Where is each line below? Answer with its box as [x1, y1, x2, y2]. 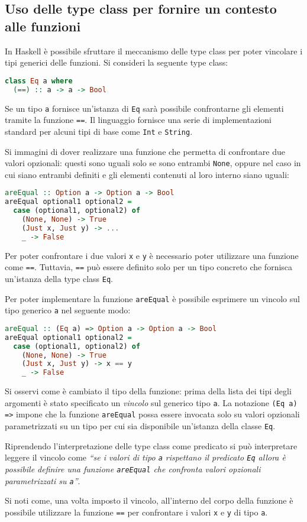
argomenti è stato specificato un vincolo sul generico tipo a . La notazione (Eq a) [5, 396, 298, 408]
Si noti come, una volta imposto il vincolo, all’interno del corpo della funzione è [5, 494, 293, 507]
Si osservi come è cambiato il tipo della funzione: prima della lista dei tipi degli [5, 385, 292, 397]
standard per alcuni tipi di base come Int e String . [5, 125, 193, 137]
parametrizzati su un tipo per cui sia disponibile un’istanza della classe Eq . [5, 420, 276, 432]
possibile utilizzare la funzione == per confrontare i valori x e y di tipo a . [5, 505, 268, 518]
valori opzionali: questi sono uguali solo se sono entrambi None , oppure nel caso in [5, 157, 301, 169]
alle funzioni [5, 17, 81, 35]
